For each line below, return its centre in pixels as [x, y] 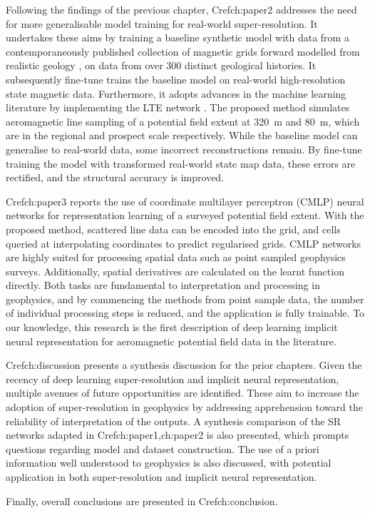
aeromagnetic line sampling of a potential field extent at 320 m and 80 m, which [183, 121]
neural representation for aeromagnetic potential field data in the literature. [171, 341]
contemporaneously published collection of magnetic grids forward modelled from [183, 51]
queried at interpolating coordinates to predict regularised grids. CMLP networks [184, 243]
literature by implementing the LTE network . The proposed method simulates [178, 107]
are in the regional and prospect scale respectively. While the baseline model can [182, 135]
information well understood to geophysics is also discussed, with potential [169, 463]
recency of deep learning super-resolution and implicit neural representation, [173, 379]
